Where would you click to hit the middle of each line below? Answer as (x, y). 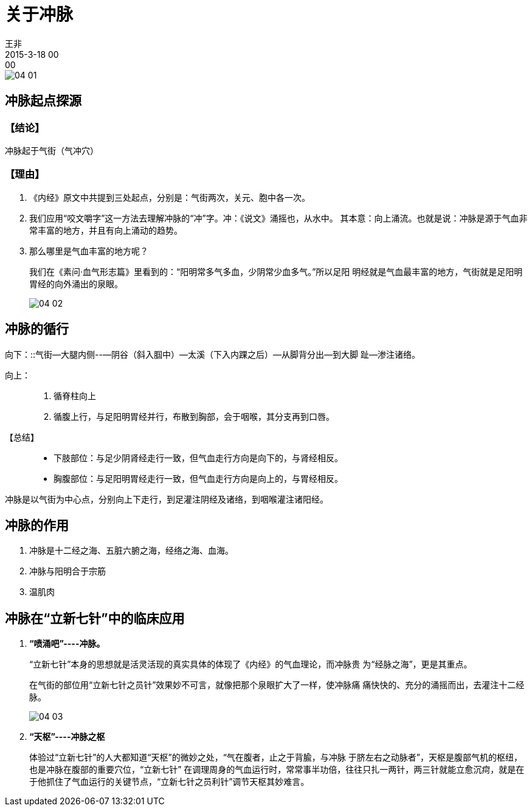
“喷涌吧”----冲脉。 (67, 644)
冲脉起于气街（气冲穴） (52, 150)
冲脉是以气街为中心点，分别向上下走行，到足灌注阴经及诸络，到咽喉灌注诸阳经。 (167, 499)
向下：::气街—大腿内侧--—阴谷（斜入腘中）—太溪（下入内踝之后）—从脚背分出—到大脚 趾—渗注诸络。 (212, 354)
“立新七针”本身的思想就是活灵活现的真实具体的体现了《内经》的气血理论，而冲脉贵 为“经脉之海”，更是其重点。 (251, 664)
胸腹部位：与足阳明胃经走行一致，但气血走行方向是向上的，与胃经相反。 (198, 478)
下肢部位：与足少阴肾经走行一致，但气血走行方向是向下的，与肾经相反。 (198, 458)
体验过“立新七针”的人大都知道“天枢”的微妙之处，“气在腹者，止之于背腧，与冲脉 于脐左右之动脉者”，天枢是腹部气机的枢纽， (276, 757)
